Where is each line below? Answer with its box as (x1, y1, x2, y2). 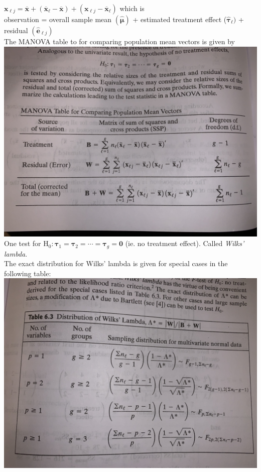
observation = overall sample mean (4, 14, 112, 24)
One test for (4, 238, 41, 249)
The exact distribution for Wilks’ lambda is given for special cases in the (4, 258, 228, 269)
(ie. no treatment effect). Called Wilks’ (125, 238, 244, 249)
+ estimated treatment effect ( (133, 14, 227, 24)
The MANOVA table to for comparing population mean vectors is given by (4, 36, 235, 46)
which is (119, 3, 145, 13)
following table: (4, 268, 51, 278)
